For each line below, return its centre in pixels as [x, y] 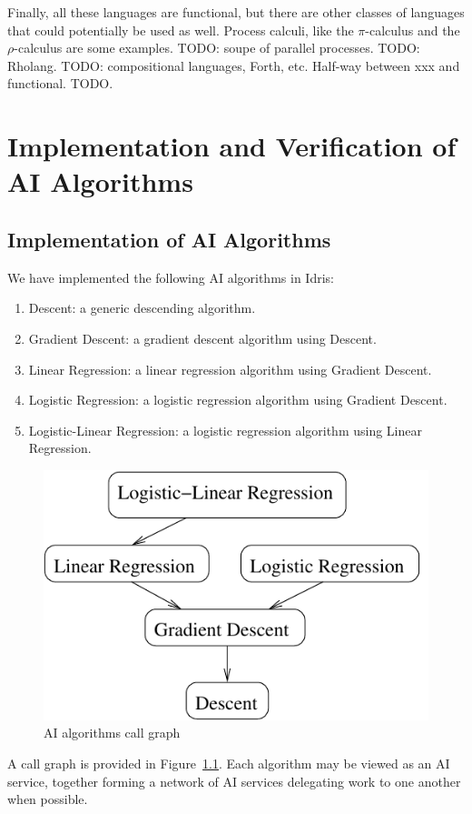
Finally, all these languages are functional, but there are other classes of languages [236, 12]
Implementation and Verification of [232, 146]
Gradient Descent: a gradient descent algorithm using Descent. [202, 338]
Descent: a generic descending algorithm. [142, 308]
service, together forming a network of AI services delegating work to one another [234, 781]
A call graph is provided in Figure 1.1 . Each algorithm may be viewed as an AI [229, 764]
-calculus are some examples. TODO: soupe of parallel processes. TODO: [217, 48]
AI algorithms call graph [112, 733]
